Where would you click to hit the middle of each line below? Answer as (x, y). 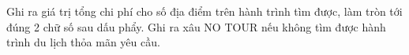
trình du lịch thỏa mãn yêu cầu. (83, 42)
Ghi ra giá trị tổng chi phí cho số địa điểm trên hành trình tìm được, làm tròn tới (204, 11)
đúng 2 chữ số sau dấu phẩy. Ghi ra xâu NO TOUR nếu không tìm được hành (196, 26)
